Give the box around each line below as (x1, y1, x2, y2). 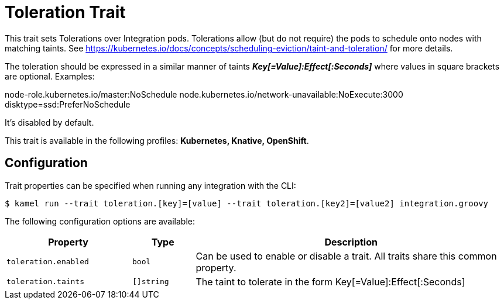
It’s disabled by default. (5, 117, 94, 127)
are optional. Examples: (5, 71, 95, 81)
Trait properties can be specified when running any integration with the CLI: (5, 180, 296, 191)
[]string (132, 277, 169, 286)
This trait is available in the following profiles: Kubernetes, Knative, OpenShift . (5, 135, 309, 146)
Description (324, 236, 378, 248)
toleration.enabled (6, 257, 89, 267)
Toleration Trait (5, 2, 126, 22)
